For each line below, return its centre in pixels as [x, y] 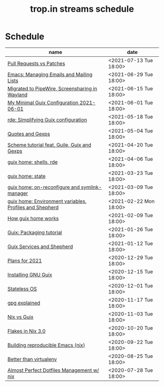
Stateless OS [22, 289]
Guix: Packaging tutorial [35, 232]
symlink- [91, 187]
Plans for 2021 [25, 261]
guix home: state [27, 176]
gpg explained [24, 303]
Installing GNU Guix [30, 274]
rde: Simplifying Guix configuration [47, 120]
